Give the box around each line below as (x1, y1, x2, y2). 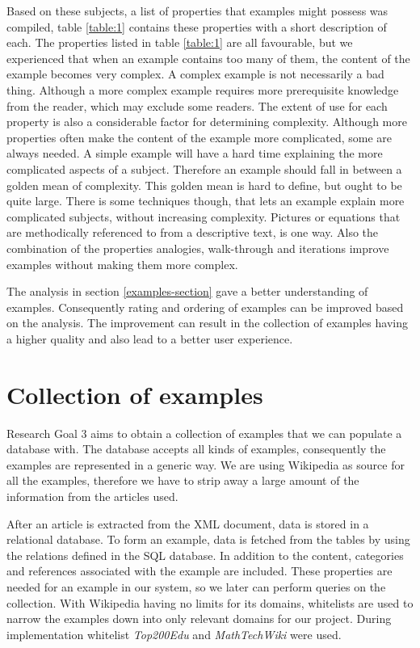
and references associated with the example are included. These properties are (6, 562, 393, 579)
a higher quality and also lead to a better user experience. (6, 330, 293, 347)
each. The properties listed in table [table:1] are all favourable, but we (6, 34, 353, 51)
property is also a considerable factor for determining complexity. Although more (6, 113, 407, 130)
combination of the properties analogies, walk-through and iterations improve (6, 239, 389, 256)
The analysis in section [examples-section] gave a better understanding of (6, 283, 368, 300)
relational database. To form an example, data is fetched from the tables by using (6, 531, 410, 548)
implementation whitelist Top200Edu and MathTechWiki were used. (6, 625, 342, 642)
